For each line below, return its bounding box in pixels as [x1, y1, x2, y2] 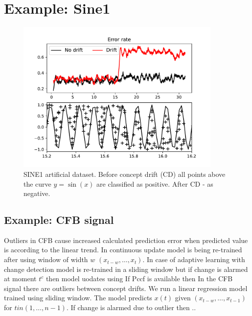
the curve [23, 178, 51, 189]
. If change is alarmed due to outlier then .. [66, 302, 196, 313]
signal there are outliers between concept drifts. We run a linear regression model [4, 283, 248, 293]
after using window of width [4, 254, 88, 265]
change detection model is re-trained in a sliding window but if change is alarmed [4, 264, 248, 274]
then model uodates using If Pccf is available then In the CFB [46, 273, 233, 284]
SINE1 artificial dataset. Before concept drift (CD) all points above [23, 169, 226, 179]
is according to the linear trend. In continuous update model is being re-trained [4, 244, 242, 255]
